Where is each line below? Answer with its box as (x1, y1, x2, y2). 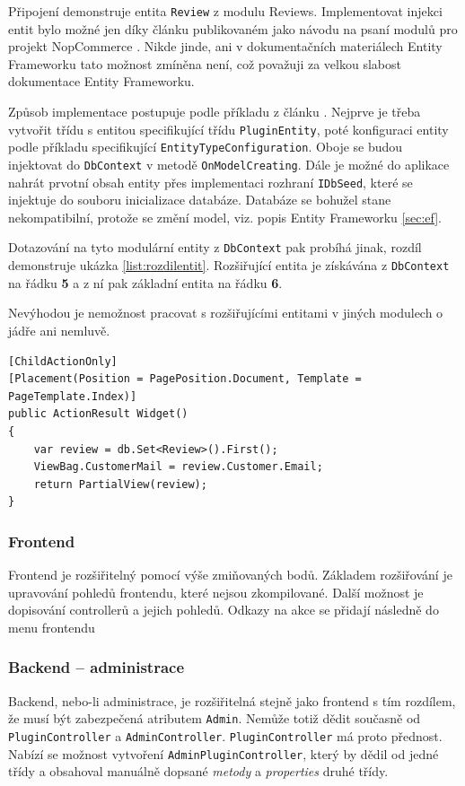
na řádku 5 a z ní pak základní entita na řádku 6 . (8, 273, 283, 292)
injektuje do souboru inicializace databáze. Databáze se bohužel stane (8, 190, 391, 209)
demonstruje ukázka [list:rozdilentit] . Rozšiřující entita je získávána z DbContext (8, 256, 450, 275)
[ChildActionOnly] (8, 354, 118, 368)
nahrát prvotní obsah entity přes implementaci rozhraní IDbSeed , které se (8, 172, 413, 191)
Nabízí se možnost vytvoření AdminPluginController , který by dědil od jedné (8, 744, 439, 763)
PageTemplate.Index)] (8, 389, 137, 403)
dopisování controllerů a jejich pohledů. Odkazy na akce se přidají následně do (8, 600, 439, 619)
